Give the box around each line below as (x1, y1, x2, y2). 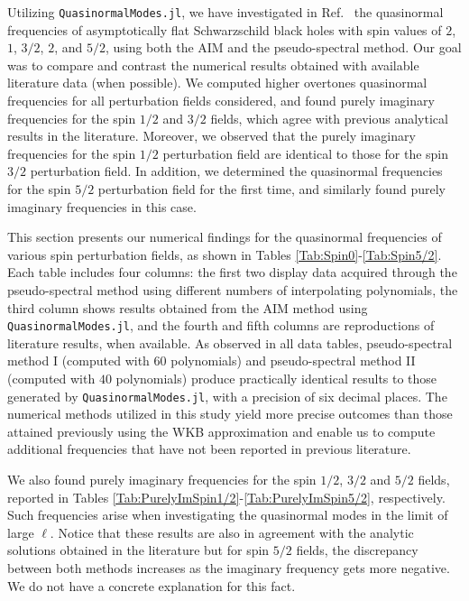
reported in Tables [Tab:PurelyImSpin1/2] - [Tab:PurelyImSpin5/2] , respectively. (7, 487, 446, 506)
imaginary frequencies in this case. (7, 197, 197, 216)
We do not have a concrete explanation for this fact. (7, 576, 296, 595)
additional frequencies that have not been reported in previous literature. (7, 439, 411, 458)
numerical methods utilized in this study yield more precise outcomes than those (7, 404, 453, 423)
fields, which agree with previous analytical (210, 108, 448, 127)
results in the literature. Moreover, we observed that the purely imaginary (7, 126, 416, 145)
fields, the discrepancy (296, 541, 418, 559)
